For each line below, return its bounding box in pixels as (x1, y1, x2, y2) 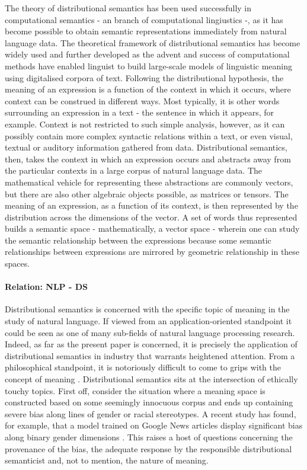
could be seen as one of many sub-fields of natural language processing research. (5, 326, 295, 338)
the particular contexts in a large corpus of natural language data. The (5, 164, 262, 177)
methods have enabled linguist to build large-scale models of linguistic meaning (5, 59, 292, 72)
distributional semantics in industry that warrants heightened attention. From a (5, 349, 295, 362)
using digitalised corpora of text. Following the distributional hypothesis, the (5, 71, 284, 84)
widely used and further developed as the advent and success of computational (5, 48, 290, 60)
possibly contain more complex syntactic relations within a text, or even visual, (5, 129, 293, 142)
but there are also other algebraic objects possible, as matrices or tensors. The (5, 187, 289, 200)
